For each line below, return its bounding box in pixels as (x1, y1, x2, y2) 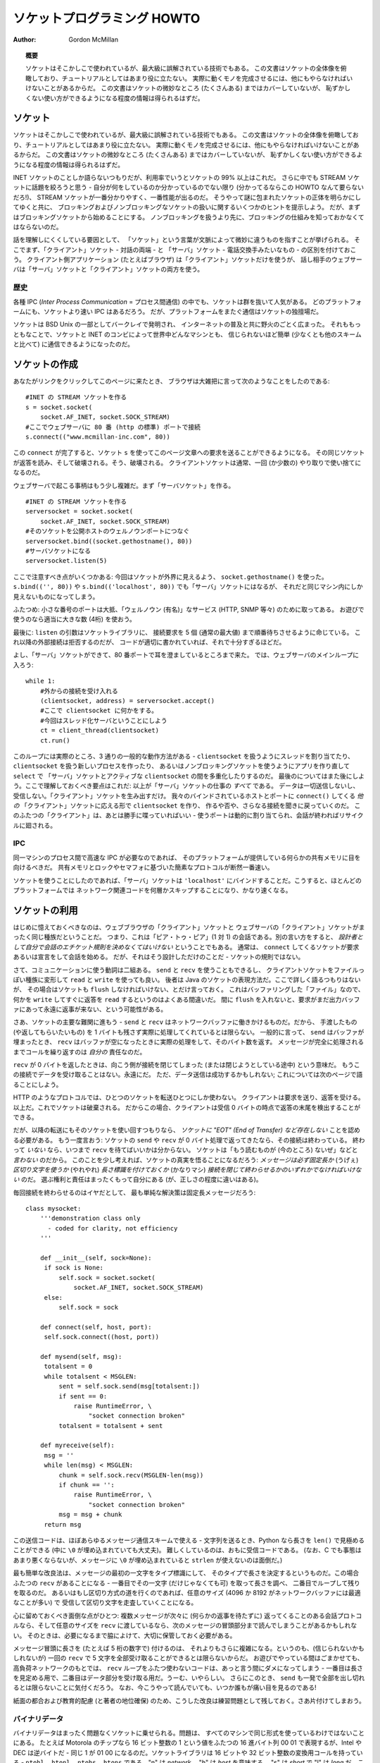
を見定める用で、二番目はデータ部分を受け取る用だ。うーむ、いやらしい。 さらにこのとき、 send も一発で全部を (13, 1673, 341, 1682)
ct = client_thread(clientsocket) (39, 726, 160, 735)
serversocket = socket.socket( (25, 508, 134, 516)
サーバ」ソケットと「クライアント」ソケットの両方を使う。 (31, 265, 204, 274)
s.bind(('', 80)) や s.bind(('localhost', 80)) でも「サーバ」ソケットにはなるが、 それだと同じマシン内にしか (13, 582, 363, 591)
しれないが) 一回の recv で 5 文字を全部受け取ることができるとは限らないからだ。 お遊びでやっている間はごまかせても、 (13, 1654, 364, 1662)
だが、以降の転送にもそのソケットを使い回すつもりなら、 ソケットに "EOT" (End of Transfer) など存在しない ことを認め (13, 1125, 360, 1135)
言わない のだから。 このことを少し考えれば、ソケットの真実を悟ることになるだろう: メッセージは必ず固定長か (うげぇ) (13, 1155, 359, 1164)
